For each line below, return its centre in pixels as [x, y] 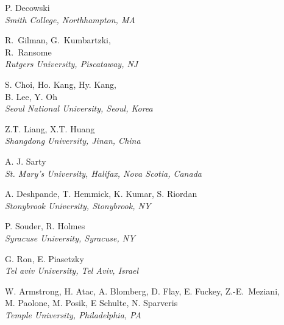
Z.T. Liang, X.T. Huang [50, 128]
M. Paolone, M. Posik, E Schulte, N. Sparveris [91, 303]
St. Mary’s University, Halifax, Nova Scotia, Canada [103, 173]
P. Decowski [27, 7]
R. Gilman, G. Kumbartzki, [58, 40]
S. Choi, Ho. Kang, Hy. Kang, [61, 84]
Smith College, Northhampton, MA [70, 19]
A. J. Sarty [26, 161]
